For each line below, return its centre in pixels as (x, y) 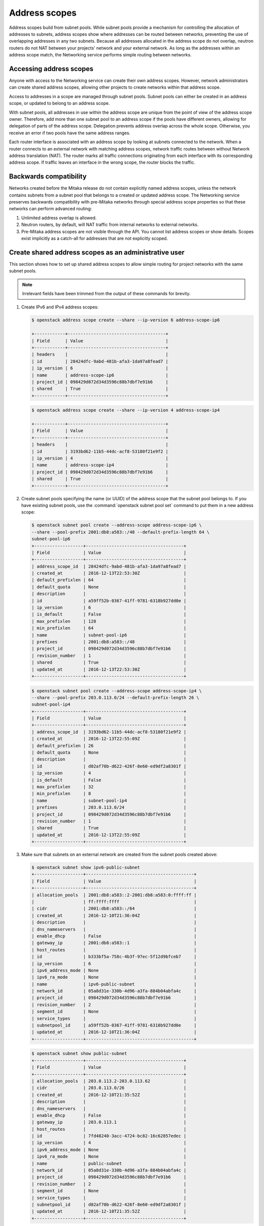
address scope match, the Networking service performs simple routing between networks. (100, 55)
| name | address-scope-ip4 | (100, 465)
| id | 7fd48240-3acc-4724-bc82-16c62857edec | (109, 1136)
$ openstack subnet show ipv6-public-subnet (86, 868)
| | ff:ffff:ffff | (114, 902)
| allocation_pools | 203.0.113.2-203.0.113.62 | (109, 1081)
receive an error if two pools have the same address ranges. (70, 133)
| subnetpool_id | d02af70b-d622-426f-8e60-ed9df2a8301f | (109, 1205)
